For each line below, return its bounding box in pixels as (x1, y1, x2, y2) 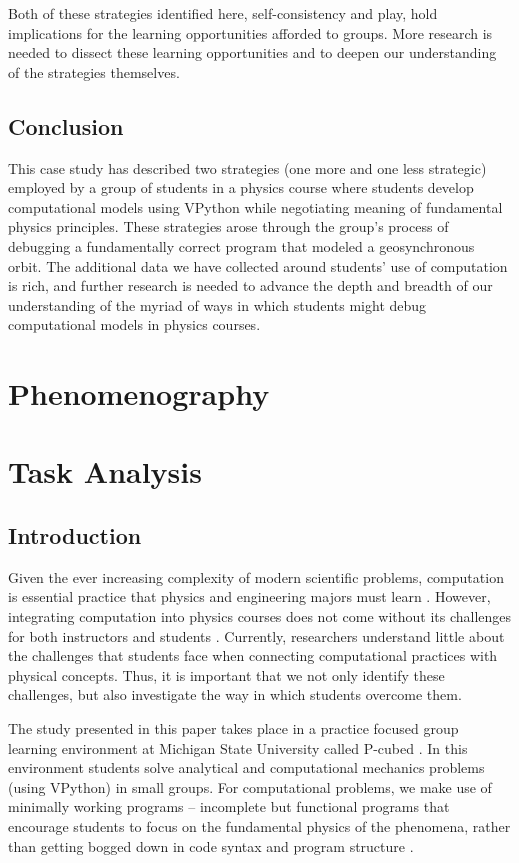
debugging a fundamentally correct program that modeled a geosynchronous (8, 235, 475, 256)
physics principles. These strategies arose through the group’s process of (8, 216, 449, 237)
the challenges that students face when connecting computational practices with (8, 645, 498, 666)
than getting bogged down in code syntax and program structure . (8, 835, 414, 856)
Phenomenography (8, 373, 270, 414)
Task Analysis (8, 451, 202, 492)
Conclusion (8, 110, 124, 141)
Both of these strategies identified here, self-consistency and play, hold (8, 3, 438, 23)
